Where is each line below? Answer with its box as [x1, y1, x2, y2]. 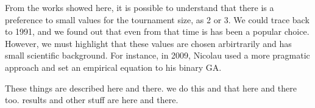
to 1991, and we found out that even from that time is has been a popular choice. [5, 25, 310, 38]
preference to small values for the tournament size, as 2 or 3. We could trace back [5, 13, 310, 26]
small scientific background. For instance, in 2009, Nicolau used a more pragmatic [5, 49, 310, 62]
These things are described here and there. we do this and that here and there [5, 81, 297, 94]
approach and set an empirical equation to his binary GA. [5, 60, 222, 73]
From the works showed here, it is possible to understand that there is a [5, 1, 274, 13]
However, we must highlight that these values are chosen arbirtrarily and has [5, 37, 292, 49]
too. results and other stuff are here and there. [5, 93, 179, 106]
